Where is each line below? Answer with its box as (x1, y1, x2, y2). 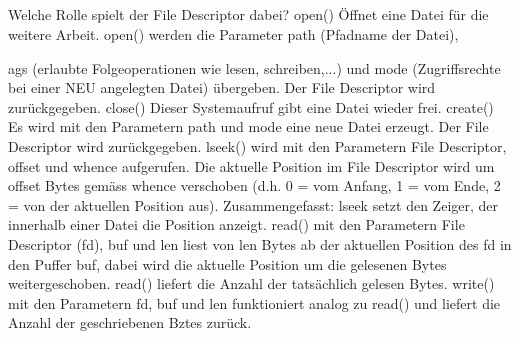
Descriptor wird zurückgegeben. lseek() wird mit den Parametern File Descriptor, (8, 135, 507, 156)
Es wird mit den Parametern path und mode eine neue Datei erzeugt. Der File (8, 116, 489, 137)
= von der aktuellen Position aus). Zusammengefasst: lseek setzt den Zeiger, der (8, 194, 499, 215)
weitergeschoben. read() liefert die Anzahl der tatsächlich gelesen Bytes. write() (8, 273, 495, 294)
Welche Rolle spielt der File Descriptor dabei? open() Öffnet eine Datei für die (8, 4, 489, 25)
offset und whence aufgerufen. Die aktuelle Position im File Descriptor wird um (8, 155, 495, 176)
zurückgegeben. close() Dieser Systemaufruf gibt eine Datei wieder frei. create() (8, 96, 494, 117)
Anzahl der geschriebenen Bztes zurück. (8, 312, 252, 333)
